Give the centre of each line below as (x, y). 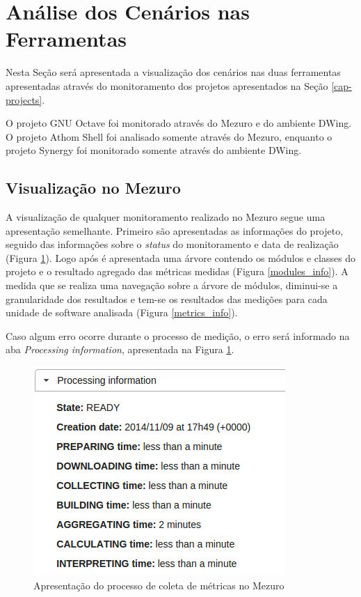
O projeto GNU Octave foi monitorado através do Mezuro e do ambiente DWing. (179, 123)
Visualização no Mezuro (93, 188)
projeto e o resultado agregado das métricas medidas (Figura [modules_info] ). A (177, 271)
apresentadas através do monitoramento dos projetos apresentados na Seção (167, 85)
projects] (24, 99)
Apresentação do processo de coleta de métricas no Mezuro (159, 585)
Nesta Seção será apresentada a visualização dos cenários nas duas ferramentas (173, 72)
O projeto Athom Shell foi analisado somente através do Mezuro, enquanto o (169, 136)
